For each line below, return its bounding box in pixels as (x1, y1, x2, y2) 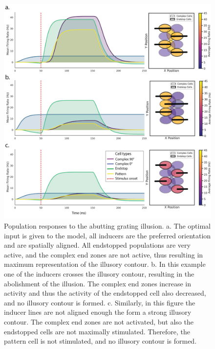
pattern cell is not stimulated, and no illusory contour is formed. (4, 336, 197, 346)
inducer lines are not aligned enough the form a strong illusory (4, 307, 192, 317)
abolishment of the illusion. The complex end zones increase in (4, 278, 191, 288)
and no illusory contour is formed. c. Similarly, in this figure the (4, 297, 195, 307)
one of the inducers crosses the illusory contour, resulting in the (4, 269, 194, 279)
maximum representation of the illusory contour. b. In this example (4, 259, 206, 269)
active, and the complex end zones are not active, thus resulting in (4, 249, 203, 259)
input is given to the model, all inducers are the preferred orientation (4, 230, 211, 240)
